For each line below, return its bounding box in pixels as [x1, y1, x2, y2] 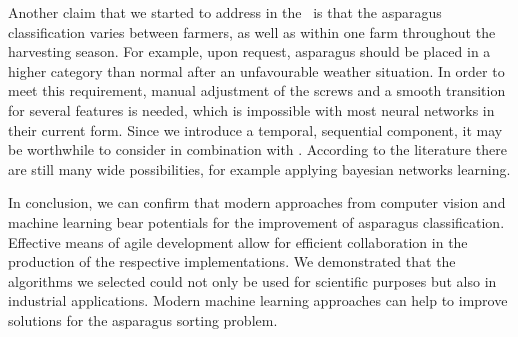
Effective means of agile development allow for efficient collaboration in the [8, 231, 468, 252]
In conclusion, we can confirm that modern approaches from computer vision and [8, 192, 506, 213]
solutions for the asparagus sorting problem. [8, 309, 278, 330]
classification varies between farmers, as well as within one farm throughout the [8, 21, 496, 42]
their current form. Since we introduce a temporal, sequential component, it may [8, 119, 503, 140]
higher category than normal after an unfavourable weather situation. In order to [8, 60, 505, 81]
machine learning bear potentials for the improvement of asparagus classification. [8, 211, 505, 232]
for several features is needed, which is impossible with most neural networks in [8, 99, 495, 120]
